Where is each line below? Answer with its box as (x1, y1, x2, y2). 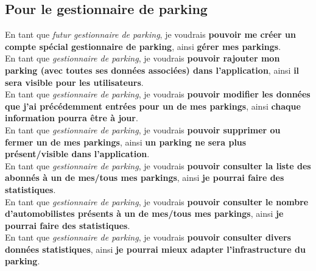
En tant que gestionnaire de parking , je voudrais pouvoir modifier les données (5, 88, 311, 100)
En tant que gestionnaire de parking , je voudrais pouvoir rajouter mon (5, 52, 280, 65)
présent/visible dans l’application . (5, 147, 150, 160)
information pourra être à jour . (5, 111, 138, 124)
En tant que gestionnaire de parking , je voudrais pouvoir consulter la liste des (5, 159, 311, 172)
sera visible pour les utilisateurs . (5, 76, 144, 88)
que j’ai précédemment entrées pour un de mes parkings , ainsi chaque (5, 99, 301, 112)
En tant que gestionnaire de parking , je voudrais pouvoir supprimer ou (5, 123, 281, 136)
